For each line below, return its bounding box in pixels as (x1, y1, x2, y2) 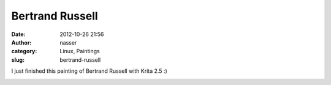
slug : (11, 56, 25, 64)
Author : (11, 39, 32, 46)
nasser (59, 39, 77, 46)
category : (11, 48, 37, 55)
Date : (11, 31, 26, 38)
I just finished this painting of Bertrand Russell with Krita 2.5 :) (11, 67, 168, 75)
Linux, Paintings (59, 48, 101, 55)
